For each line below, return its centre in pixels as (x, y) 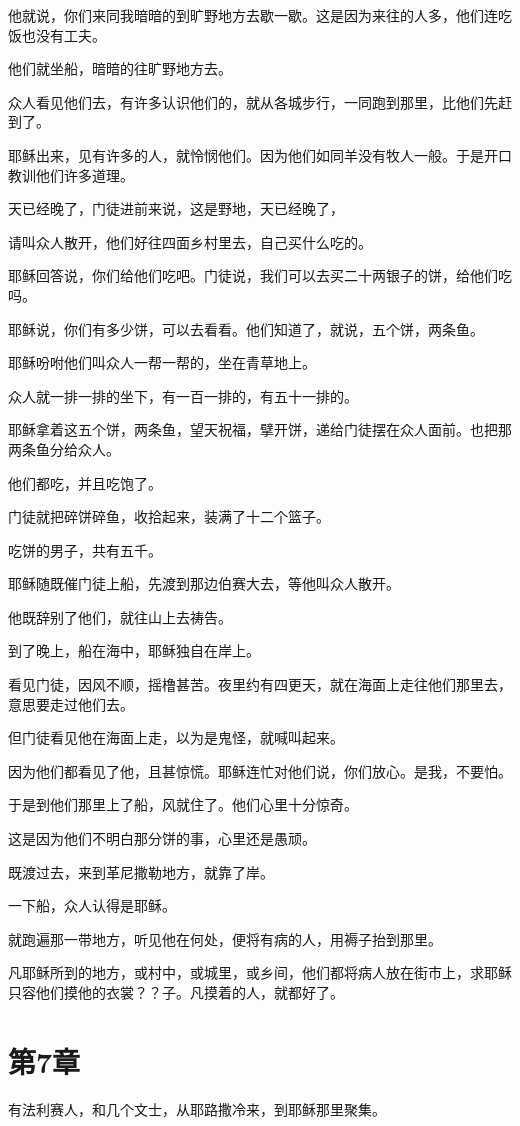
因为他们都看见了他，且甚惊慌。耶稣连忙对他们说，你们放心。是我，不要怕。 (260, 770)
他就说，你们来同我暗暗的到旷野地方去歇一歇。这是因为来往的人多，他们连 (253, 15)
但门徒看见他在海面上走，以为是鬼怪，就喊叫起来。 (176, 737)
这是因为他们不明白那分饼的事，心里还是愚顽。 (162, 838)
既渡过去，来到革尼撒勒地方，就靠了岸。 (141, 871)
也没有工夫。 (63, 34)
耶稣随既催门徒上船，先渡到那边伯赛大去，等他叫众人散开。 (204, 583)
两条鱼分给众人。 (64, 448)
